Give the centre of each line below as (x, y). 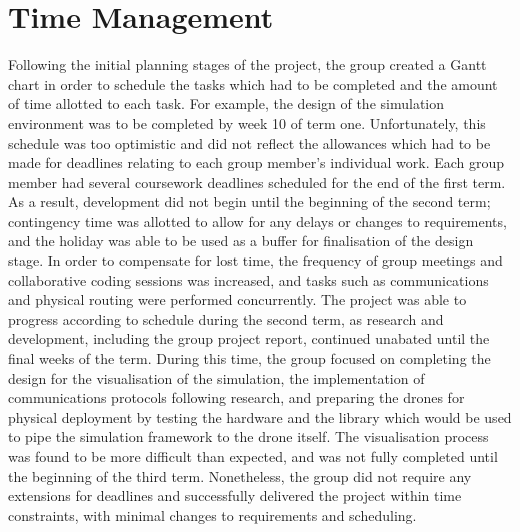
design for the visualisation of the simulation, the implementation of (216, 377)
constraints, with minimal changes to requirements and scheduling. (212, 514)
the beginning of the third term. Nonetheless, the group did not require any (240, 475)
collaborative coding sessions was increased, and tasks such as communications (248, 279)
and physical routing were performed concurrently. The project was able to (237, 299)
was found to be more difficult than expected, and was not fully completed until (253, 456)
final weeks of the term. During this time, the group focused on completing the (249, 358)
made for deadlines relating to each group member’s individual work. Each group (256, 162)
